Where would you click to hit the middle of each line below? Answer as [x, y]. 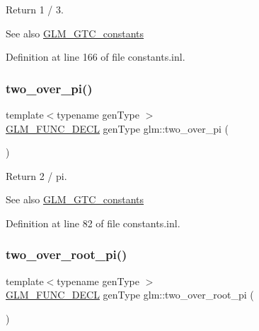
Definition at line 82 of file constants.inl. [93, 223]
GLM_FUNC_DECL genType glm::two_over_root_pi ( [130, 295]
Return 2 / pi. [36, 175]
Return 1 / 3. [35, 9]
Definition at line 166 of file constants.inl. [96, 57]
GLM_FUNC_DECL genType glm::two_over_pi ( [117, 128]
